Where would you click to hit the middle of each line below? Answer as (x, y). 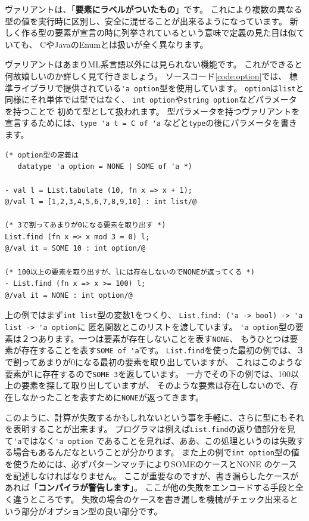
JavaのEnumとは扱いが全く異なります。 (131, 44)
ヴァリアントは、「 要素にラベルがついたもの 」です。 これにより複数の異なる (154, 9)
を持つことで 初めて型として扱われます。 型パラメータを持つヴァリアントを (152, 111)
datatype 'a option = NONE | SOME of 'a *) (105, 167)
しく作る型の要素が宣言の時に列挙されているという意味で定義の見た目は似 (151, 33)
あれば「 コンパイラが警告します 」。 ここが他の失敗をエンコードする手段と (150, 487)
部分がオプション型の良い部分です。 (92, 511)
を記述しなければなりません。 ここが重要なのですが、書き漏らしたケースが (152, 475)
